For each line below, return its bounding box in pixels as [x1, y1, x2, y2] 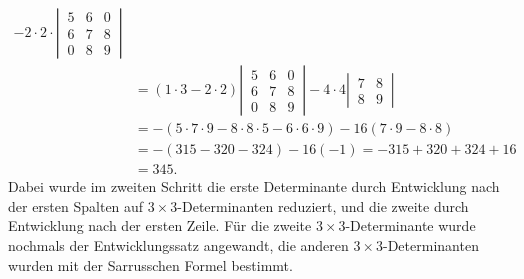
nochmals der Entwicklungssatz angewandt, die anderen [8, 234, 349, 255]
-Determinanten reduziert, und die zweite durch [177, 195, 469, 216]
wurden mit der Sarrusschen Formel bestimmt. [8, 254, 293, 275]
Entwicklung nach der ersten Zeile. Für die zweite [8, 215, 312, 236]
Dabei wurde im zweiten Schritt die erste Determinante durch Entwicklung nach [8, 176, 500, 197]
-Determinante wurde [345, 215, 476, 236]
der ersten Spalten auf [8, 195, 144, 216]
